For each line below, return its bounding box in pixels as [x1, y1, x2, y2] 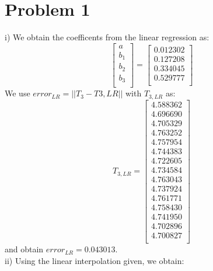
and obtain [5, 243, 44, 255]
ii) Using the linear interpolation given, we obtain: [5, 254, 184, 266]
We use [5, 87, 30, 99]
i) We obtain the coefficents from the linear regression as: [5, 31, 209, 43]
